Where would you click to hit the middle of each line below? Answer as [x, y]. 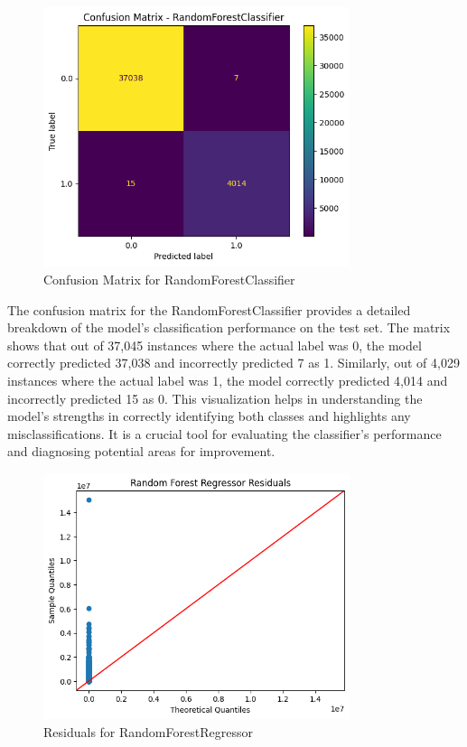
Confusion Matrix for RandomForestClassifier [169, 279]
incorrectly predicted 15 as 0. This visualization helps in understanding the [215, 398]
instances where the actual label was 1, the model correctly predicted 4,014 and [228, 380]
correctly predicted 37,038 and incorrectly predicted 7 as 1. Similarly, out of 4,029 [233, 363]
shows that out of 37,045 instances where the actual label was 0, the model [215, 345]
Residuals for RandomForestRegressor [148, 731]
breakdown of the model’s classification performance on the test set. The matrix [229, 327]
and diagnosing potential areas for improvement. [141, 451]
